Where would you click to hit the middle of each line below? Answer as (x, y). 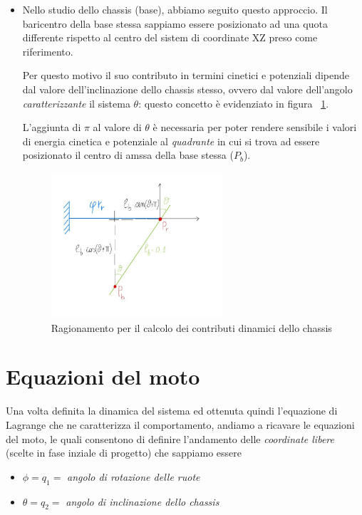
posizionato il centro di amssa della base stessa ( (128, 155)
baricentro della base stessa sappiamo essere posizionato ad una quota (175, 23)
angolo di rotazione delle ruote (134, 476)
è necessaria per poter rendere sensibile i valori (255, 127)
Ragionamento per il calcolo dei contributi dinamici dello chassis (191, 327)
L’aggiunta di (52, 127)
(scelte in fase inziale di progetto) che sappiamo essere (124, 453)
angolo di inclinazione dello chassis (143, 501)
